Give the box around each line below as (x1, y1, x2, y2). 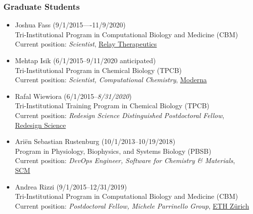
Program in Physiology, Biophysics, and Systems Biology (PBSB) (15, 145, 211, 156)
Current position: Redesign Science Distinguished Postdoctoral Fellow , (15, 110, 225, 120)
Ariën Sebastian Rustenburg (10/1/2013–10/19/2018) (15, 136, 176, 146)
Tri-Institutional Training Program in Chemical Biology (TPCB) (15, 100, 209, 111)
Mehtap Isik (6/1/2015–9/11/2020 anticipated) (15, 55, 156, 65)
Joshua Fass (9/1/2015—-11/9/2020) (15, 20, 126, 30)
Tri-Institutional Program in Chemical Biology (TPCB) (15, 65, 182, 75)
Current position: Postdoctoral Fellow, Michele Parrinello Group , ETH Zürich (15, 200, 249, 211)
